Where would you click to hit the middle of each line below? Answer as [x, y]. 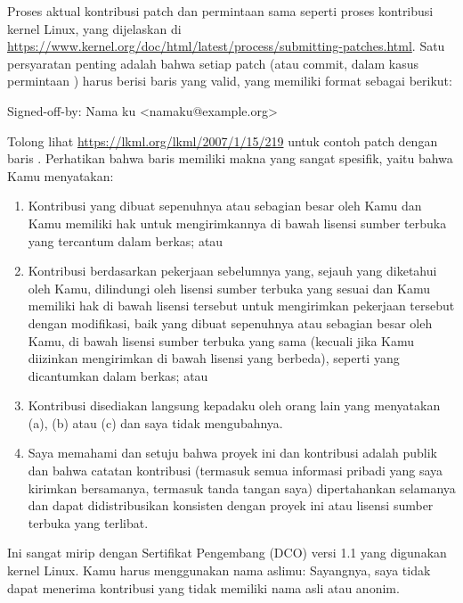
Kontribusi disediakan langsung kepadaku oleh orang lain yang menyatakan [234, 405]
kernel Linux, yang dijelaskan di [94, 28]
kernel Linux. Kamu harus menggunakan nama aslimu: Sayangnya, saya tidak [219, 570]
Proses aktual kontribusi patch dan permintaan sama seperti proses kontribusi [220, 11]
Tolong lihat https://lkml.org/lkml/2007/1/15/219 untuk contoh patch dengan [223, 140]
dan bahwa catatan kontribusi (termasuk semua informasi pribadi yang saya [236, 471]
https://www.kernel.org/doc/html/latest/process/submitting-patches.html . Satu [226, 46]
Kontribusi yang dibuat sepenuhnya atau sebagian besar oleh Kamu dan [225, 206]
